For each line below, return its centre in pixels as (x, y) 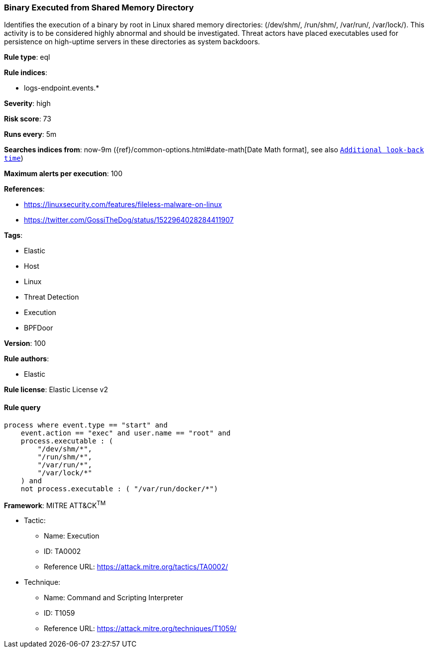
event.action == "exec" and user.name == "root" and (126, 433)
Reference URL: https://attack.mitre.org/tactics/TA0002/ (136, 567)
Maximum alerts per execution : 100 (63, 174)
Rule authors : (27, 359)
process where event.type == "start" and (86, 425)
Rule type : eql (27, 57)
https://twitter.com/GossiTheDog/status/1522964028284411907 (129, 220)
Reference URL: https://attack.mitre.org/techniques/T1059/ (140, 629)
